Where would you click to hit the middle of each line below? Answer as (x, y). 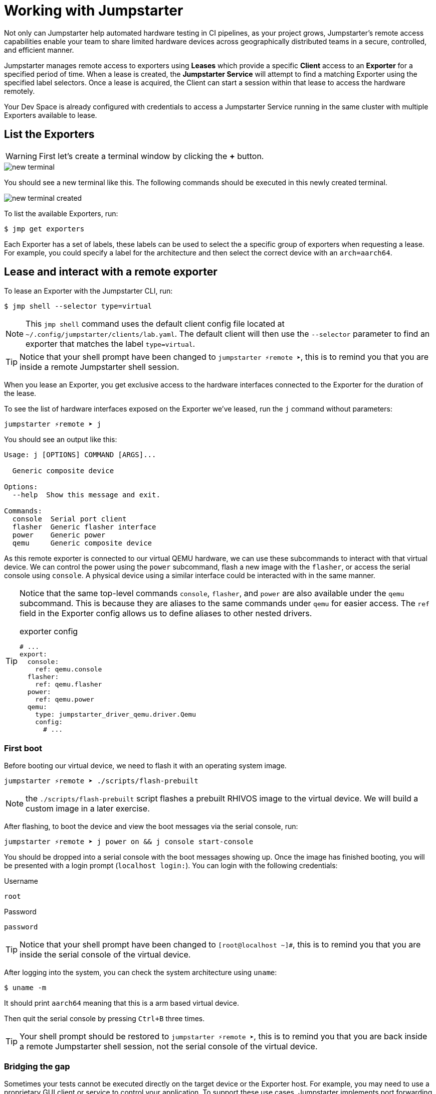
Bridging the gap (37, 1066)
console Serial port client (69, 519)
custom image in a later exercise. (88, 809)
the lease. (20, 393)
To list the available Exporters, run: (61, 213)
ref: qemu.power (65, 700)
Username (21, 881)
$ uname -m (25, 988)
